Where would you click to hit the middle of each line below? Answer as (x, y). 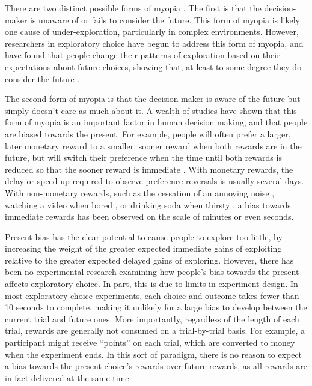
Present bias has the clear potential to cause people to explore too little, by (144, 236)
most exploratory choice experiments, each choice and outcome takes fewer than (152, 295)
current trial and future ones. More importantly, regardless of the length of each (152, 318)
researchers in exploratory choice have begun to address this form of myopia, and (154, 43)
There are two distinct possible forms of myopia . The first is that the (133, 8)
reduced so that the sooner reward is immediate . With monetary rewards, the (149, 169)
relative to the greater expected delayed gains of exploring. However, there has (149, 260)
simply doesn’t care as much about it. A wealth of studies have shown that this (151, 110)
